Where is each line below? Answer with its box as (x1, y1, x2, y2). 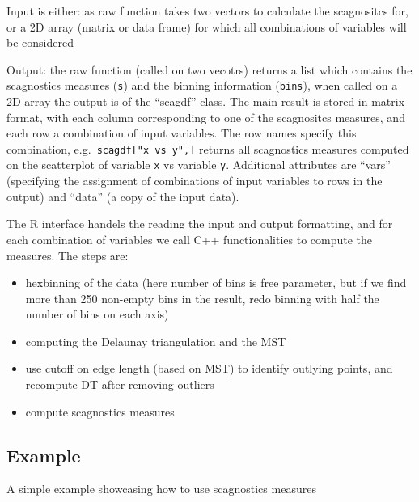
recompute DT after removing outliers (25, 376, 214, 393)
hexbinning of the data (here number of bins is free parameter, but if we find (25, 274, 407, 291)
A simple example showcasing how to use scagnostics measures (6, 480, 316, 497)
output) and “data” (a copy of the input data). (6, 188, 239, 205)
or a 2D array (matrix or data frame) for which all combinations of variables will (6, 18, 407, 35)
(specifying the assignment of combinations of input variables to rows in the (6, 172, 383, 189)
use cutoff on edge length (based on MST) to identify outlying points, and (25, 360, 393, 377)
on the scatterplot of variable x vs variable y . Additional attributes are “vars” (6, 156, 391, 173)
